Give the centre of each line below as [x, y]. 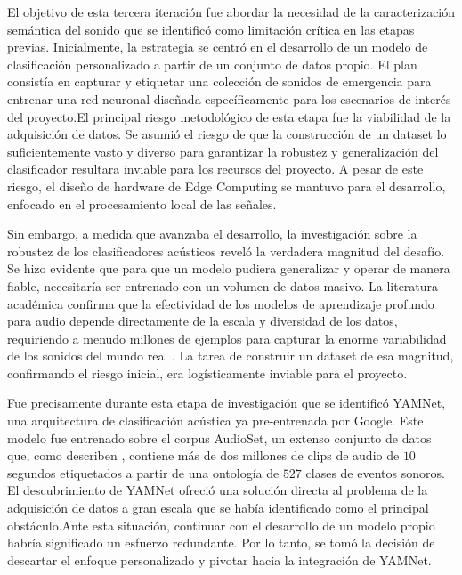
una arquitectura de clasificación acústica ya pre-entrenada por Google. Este [215, 421]
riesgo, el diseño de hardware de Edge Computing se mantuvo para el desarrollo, [227, 186]
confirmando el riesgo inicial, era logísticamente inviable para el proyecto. [207, 373]
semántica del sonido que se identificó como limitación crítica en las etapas [211, 29]
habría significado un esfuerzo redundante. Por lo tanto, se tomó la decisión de [221, 543]
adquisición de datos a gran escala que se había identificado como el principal [218, 508]
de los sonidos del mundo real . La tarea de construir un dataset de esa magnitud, [231, 356]
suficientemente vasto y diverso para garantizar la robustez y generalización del [223, 151]
